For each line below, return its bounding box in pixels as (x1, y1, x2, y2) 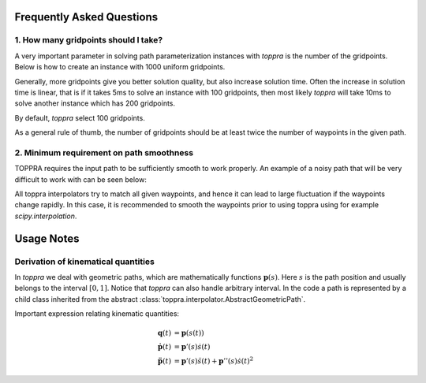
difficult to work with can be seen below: (14, 174, 148, 184)
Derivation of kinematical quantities (14, 256, 155, 267)
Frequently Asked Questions (14, 10, 159, 24)
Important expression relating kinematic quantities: (14, 309, 180, 318)
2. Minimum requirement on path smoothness (14, 147, 193, 158)
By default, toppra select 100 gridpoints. (14, 113, 145, 122)
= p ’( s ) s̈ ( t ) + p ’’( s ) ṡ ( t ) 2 (174, 355, 254, 366)
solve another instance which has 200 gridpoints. (14, 99, 176, 108)
